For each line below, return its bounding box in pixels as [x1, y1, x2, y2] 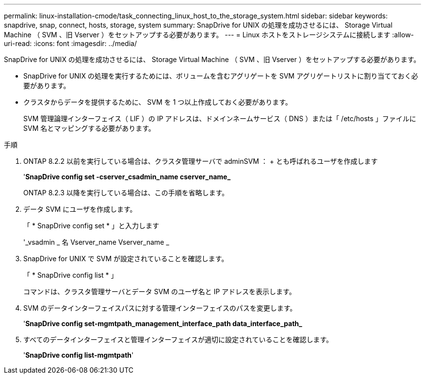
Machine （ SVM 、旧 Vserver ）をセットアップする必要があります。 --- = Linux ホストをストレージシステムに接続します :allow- [4, 31, 414, 39]
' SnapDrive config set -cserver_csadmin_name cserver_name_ [23, 173, 231, 181]
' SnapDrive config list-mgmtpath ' [23, 351, 134, 359]
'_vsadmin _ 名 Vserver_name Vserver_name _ [23, 238, 169, 246]
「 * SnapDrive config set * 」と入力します [23, 221, 159, 230]
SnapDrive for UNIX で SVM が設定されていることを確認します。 [23, 254, 229, 263]
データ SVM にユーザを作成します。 [23, 205, 137, 213]
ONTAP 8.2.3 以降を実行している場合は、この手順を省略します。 [23, 189, 229, 197]
